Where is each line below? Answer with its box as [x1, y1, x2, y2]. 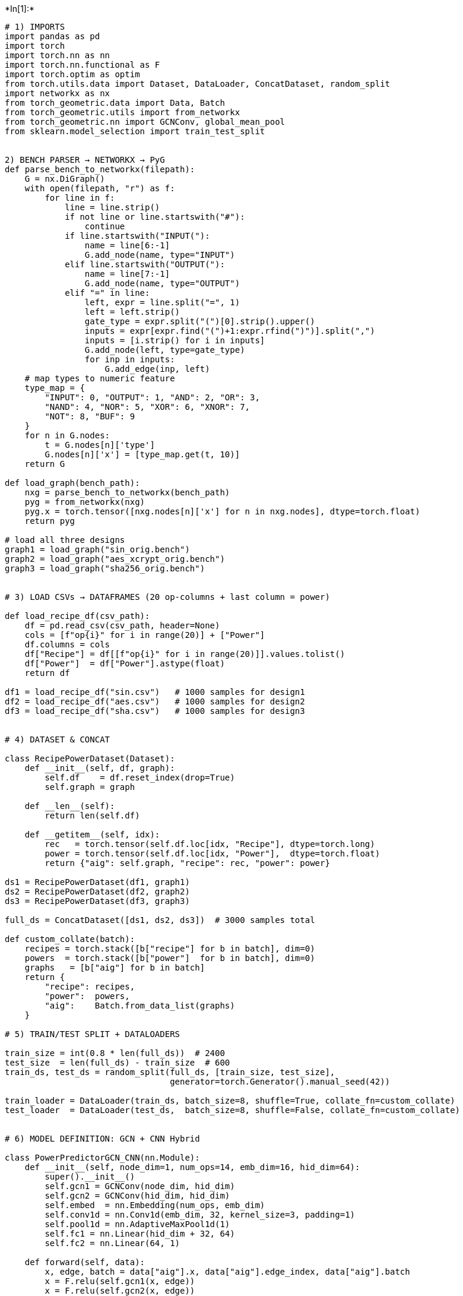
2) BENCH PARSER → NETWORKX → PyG [5, 155, 165, 165]
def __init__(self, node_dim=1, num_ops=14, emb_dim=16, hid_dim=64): [24, 1162, 360, 1172]
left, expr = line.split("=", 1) [84, 298, 240, 307]
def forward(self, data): [24, 1257, 145, 1267]
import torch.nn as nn [5, 50, 110, 60]
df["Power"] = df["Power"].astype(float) [24, 659, 225, 668]
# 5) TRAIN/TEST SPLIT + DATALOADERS [5, 1029, 180, 1039]
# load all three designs [5, 535, 125, 545]
